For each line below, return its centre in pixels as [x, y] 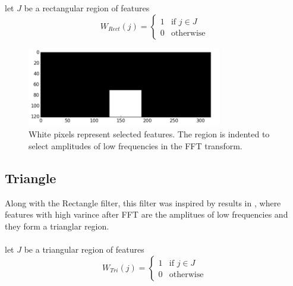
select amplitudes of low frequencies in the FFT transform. [136, 145]
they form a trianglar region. [57, 226]
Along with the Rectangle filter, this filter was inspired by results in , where [143, 202]
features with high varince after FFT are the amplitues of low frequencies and [146, 214]
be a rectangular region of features [87, 8]
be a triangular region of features [84, 249]
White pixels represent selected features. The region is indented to [149, 134]
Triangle [31, 177]
